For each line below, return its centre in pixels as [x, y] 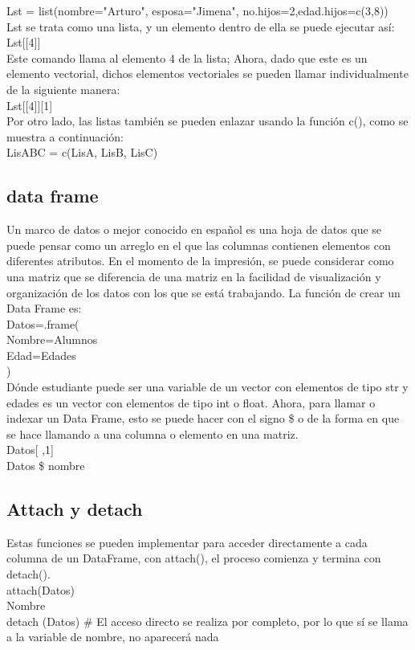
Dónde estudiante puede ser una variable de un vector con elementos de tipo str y [207, 387]
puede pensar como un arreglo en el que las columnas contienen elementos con [199, 245]
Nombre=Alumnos [52, 339]
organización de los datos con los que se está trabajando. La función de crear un [203, 292]
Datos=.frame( [43, 323]
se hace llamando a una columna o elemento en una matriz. [153, 433]
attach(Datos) [41, 589]
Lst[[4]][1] [30, 105]
